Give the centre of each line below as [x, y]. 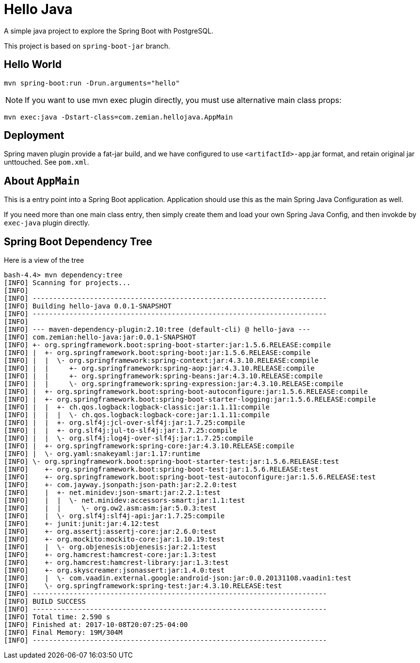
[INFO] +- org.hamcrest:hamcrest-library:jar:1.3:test [116, 563]
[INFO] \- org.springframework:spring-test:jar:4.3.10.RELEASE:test [143, 586]
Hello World [33, 65]
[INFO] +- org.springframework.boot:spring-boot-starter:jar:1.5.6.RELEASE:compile [168, 345]
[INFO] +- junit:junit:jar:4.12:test [82, 524]
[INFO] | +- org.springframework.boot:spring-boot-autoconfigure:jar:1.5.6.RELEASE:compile [186, 392]
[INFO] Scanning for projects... [67, 283]
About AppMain [42, 181]
